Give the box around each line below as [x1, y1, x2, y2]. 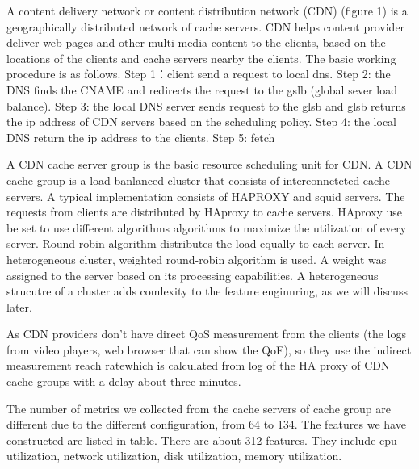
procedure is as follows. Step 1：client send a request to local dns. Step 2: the [6, 65, 391, 82]
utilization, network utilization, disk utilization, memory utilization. [6, 447, 342, 464]
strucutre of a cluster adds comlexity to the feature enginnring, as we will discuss [6, 283, 408, 299]
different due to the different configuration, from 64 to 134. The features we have [6, 416, 406, 433]
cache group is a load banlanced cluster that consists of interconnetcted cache [6, 171, 390, 188]
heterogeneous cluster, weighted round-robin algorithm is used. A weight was [6, 250, 387, 267]
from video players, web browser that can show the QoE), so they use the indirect [6, 341, 412, 358]
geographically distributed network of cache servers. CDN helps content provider [6, 18, 405, 35]
